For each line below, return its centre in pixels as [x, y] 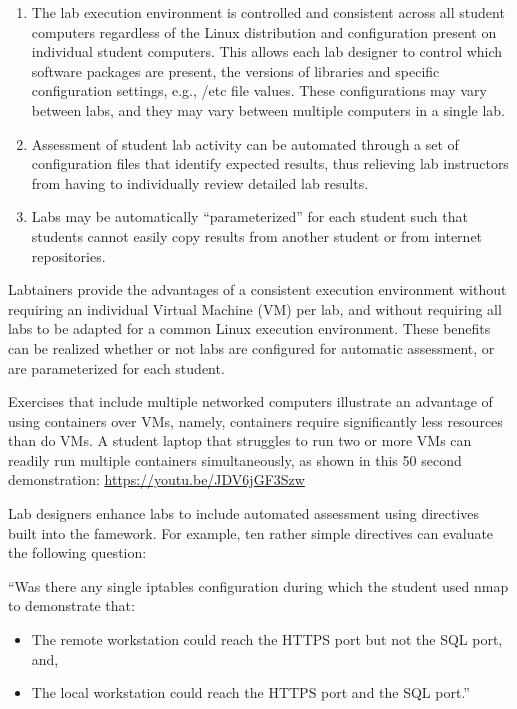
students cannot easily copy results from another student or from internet [257, 235]
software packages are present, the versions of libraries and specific [235, 70]
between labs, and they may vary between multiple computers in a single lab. [268, 109]
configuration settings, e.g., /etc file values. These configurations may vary [259, 90]
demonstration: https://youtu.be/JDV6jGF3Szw [156, 479]
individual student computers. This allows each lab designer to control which [267, 51]
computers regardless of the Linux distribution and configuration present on [264, 31]
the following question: [77, 552]
